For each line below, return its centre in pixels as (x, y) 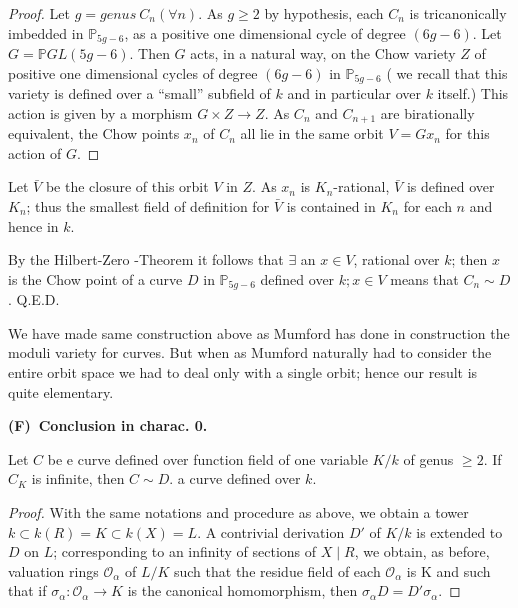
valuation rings (53, 570)
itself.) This (473, 93)
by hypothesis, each (324, 13)
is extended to (459, 531)
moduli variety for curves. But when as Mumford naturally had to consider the (250, 352)
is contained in (331, 205)
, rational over (396, 259)
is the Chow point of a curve (95, 278)
